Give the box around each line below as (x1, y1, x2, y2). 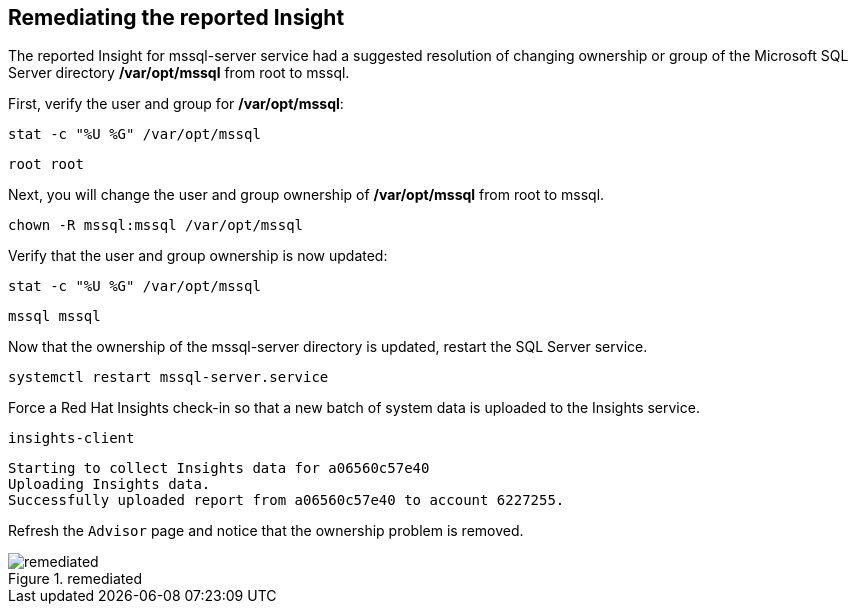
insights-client (8, 430, 135, 447)
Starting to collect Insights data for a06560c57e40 (8, 460, 430, 477)
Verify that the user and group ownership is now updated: (8, 247, 388, 265)
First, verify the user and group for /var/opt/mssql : (8, 95, 344, 113)
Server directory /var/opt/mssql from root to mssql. (8, 64, 350, 82)
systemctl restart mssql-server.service (8, 369, 329, 386)
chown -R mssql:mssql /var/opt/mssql (8, 217, 304, 234)
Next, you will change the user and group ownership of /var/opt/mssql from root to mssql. (8, 186, 605, 204)
